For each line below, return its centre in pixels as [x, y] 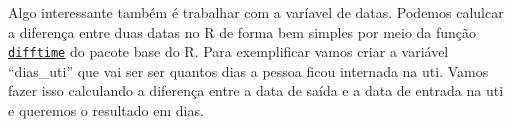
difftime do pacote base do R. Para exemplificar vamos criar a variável [228, 51]
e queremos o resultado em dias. [106, 110]
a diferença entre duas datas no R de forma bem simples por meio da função [242, 31]
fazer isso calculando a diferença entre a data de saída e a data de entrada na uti [256, 90]
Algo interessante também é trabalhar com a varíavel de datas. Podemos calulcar [256, 12]
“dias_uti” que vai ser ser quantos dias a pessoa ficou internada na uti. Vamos [248, 70]
